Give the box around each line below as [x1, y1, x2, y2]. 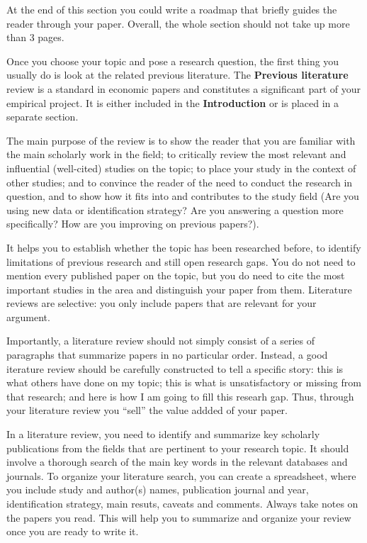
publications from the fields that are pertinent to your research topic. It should [6, 440, 349, 455]
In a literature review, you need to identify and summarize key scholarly [6, 427, 320, 442]
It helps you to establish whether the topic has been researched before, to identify [6, 240, 361, 254]
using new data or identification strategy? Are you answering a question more [6, 202, 344, 217]
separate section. [6, 109, 79, 124]
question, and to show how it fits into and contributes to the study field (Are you [6, 189, 359, 203]
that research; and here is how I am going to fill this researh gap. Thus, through [6, 388, 354, 403]
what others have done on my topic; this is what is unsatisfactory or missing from [6, 375, 361, 390]
